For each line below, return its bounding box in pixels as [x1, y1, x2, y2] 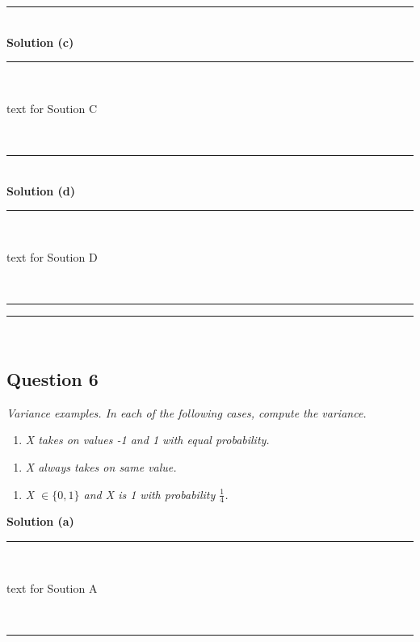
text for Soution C [6, 99, 98, 116]
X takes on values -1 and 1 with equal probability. [25, 431, 270, 448]
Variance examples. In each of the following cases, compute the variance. [6, 404, 367, 421]
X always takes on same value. [25, 458, 177, 475]
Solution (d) [6, 182, 75, 199]
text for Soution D [6, 248, 98, 265]
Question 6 [6, 366, 99, 391]
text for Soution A [6, 579, 98, 596]
